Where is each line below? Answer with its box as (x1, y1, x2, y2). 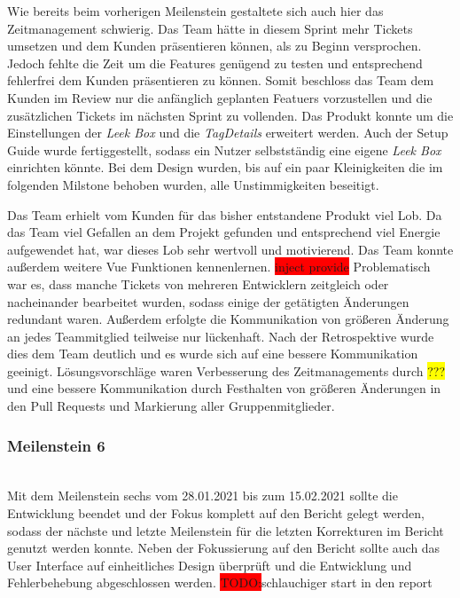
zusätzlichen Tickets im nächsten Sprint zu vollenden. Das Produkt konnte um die (7, 106, 454, 124)
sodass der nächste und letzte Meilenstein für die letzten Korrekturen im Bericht (7, 521, 444, 539)
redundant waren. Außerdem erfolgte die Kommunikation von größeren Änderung (7, 310, 449, 328)
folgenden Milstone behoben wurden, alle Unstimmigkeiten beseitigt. (7, 175, 379, 193)
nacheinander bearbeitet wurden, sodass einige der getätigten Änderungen (7, 292, 409, 311)
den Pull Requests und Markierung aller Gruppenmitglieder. (7, 397, 335, 415)
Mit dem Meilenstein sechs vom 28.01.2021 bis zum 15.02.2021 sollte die (7, 486, 398, 505)
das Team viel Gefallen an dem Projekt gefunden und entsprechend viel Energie (7, 223, 441, 241)
